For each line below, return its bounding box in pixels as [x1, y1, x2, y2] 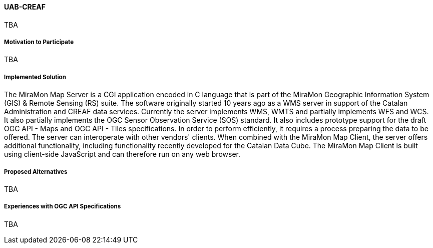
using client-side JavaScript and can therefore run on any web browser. [4, 150, 240, 159]
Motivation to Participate [4, 39, 74, 46]
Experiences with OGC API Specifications [4, 203, 121, 210]
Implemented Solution [4, 73, 66, 81]
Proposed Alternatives [4, 168, 68, 175]
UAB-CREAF [4, 3, 46, 11]
